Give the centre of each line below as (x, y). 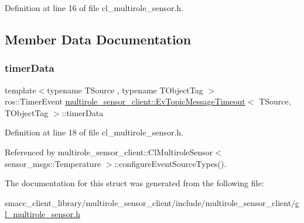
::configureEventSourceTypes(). (170, 163)
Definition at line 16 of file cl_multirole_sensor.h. (94, 8)
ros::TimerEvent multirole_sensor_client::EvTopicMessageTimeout (125, 101)
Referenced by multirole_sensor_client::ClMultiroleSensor (109, 151)
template (21, 90)
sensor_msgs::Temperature (53, 163)
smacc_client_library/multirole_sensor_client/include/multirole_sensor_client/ (150, 202)
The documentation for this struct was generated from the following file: (134, 183)
